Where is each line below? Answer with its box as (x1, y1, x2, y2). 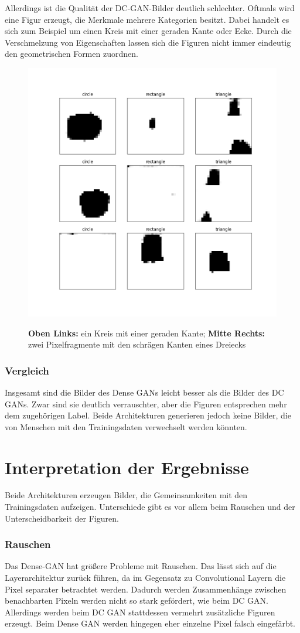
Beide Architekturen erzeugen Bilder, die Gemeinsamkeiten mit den (5, 489, 248, 501)
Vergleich (5, 363, 49, 377)
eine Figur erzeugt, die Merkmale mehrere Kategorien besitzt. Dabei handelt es (5, 13, 289, 25)
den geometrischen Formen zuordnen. (5, 47, 138, 60)
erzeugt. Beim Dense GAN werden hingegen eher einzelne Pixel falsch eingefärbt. (5, 617, 296, 629)
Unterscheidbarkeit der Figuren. (5, 512, 119, 524)
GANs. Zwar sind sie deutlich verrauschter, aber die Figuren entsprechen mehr (5, 397, 287, 410)
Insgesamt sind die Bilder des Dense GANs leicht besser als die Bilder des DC (5, 386, 284, 398)
